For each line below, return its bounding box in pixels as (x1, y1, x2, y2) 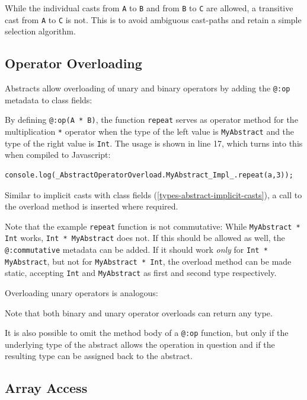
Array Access (5, 379, 88, 397)
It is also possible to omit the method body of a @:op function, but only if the (5, 326, 289, 339)
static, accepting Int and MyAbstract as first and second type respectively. (5, 266, 277, 279)
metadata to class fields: (5, 93, 92, 106)
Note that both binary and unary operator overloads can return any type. (5, 306, 273, 319)
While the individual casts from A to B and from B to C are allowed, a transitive (5, 2, 293, 14)
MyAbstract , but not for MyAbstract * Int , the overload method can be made (5, 255, 292, 267)
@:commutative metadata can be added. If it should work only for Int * (5, 243, 268, 256)
